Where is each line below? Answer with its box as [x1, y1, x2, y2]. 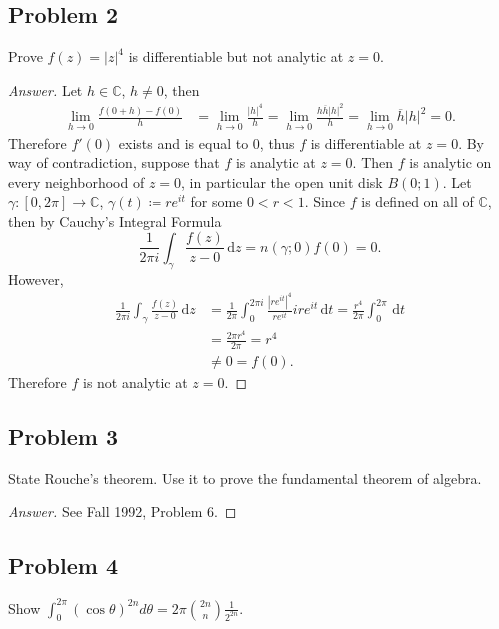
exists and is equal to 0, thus [118, 132, 295, 153]
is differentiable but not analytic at [128, 46, 344, 67]
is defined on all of [361, 191, 474, 212]
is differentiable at [310, 132, 422, 153]
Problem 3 [8, 420, 118, 451]
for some [190, 191, 243, 212]
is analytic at [235, 152, 316, 173]
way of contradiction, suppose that [8, 152, 220, 173]
